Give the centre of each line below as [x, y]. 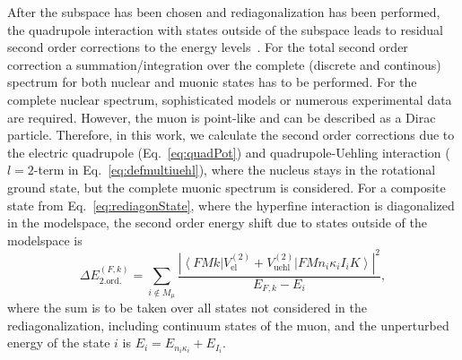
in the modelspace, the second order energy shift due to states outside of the [217, 223]
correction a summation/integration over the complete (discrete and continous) [224, 64]
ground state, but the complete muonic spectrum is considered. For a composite [227, 187]
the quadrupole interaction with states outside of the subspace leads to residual [225, 29]
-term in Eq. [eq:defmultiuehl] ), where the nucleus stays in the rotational [235, 170]
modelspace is [45, 240]
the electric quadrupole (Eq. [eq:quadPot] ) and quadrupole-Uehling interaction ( [229, 152]
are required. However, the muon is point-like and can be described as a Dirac [222, 117]
